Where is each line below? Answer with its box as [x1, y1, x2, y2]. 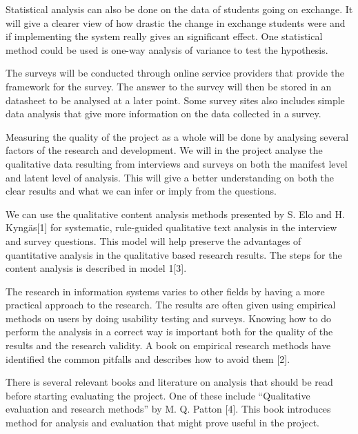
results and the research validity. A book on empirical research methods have [6, 338, 331, 353]
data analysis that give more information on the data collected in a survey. [6, 106, 321, 121]
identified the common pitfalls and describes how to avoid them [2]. [6, 351, 290, 366]
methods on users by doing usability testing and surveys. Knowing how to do [6, 310, 331, 325]
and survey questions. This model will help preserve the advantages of [6, 233, 301, 248]
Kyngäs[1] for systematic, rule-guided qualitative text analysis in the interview [6, 220, 337, 235]
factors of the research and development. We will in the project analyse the [6, 143, 323, 157]
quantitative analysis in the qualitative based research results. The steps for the [6, 247, 342, 262]
